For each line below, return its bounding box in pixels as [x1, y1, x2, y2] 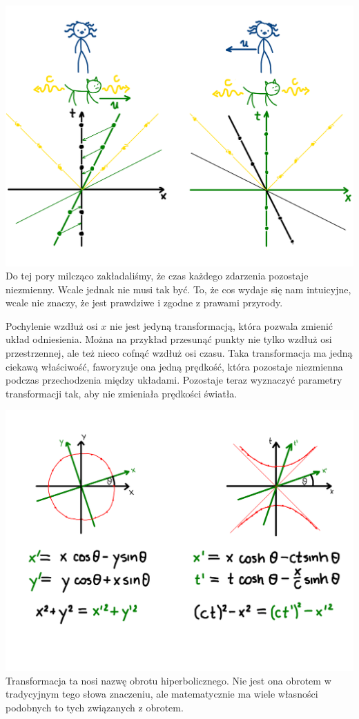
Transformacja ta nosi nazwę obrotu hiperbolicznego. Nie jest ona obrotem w [6, 673, 331, 687]
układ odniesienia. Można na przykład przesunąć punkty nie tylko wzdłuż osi [6, 332, 332, 346]
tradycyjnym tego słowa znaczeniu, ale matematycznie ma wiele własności [6, 687, 318, 701]
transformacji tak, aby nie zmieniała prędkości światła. [6, 386, 237, 400]
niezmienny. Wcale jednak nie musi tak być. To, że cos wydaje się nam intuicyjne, [6, 282, 351, 296]
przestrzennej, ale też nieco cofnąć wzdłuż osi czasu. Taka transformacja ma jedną [6, 346, 353, 360]
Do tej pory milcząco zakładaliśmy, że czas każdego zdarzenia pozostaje [6, 268, 309, 283]
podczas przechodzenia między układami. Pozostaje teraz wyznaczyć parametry [6, 373, 342, 387]
